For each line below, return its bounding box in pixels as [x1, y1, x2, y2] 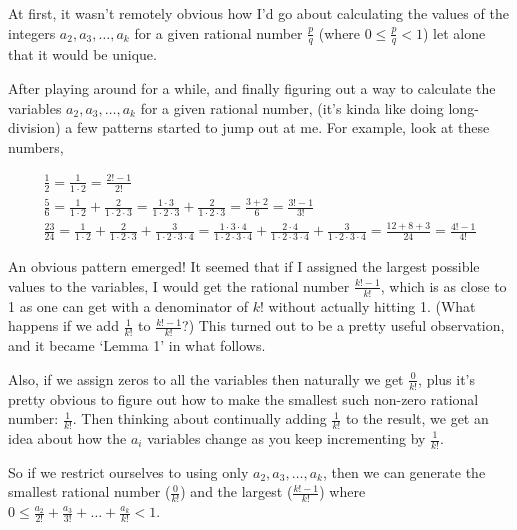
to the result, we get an [345, 408, 489, 429]
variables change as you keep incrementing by [147, 428, 426, 448]
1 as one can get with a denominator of [8, 295, 249, 316]
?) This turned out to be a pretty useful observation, [182, 315, 505, 336]
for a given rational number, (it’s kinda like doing [140, 97, 444, 118]
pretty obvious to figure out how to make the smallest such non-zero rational [8, 388, 479, 409]
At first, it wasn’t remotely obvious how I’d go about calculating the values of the [8, 3, 509, 23]
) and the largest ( [180, 481, 293, 502]
